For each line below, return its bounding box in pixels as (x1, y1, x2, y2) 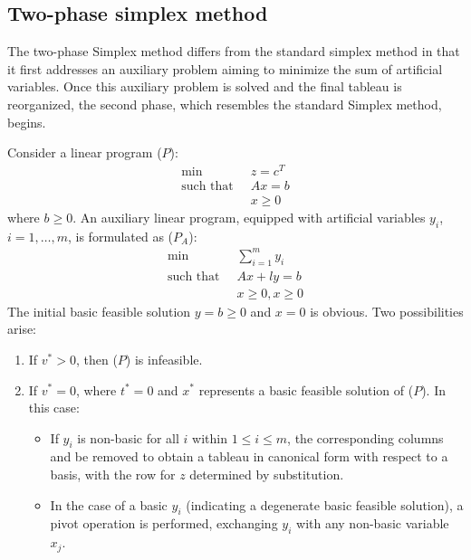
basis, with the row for (50, 465, 176, 484)
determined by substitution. (189, 465, 344, 484)
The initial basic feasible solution (7, 301, 191, 320)
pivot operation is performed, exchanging (50, 514, 278, 533)
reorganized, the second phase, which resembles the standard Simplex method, (7, 94, 442, 113)
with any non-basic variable (296, 514, 449, 533)
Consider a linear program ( (7, 143, 162, 162)
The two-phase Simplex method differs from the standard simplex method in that (7, 42, 460, 61)
